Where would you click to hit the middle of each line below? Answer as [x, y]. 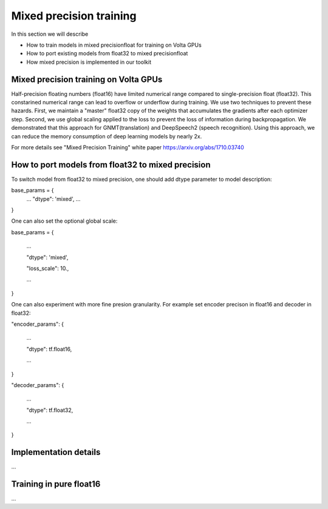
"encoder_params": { [37, 324]
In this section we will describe [50, 34]
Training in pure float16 [56, 484]
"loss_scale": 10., [48, 268]
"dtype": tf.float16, [49, 349]
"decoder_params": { [38, 385]
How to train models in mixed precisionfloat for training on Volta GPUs [114, 45]
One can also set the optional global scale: [64, 221]
